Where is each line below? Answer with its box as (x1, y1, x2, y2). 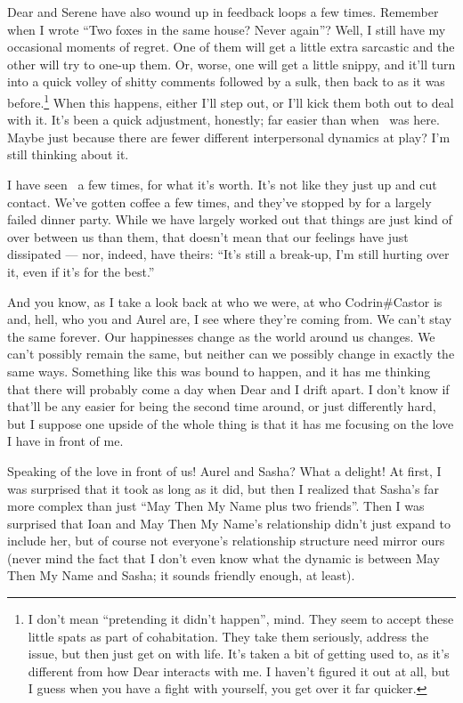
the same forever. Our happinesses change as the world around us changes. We (7, 327, 435, 345)
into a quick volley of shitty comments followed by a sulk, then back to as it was (7, 72, 445, 91)
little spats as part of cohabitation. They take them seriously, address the (28, 626, 429, 645)
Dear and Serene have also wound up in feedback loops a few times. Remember (7, 3, 439, 20)
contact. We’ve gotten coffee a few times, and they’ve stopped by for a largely (7, 192, 432, 211)
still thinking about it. (7, 145, 129, 164)
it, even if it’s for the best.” (7, 262, 155, 280)
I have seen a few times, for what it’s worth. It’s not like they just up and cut (7, 175, 437, 193)
